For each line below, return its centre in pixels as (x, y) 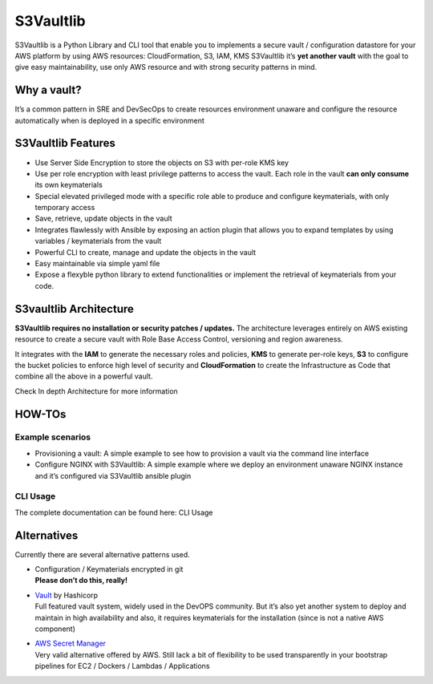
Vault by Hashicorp (67, 595)
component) (55, 629)
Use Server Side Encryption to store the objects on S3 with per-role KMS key (162, 162)
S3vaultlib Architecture (74, 309)
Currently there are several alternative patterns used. (102, 554)
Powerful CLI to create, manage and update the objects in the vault (146, 252)
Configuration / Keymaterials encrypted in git (109, 569)
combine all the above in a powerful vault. (84, 376)
